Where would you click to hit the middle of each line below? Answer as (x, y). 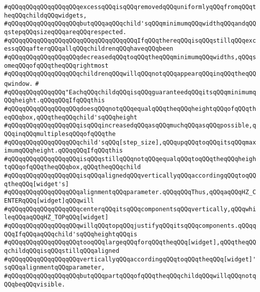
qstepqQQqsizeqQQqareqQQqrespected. (65, 32)
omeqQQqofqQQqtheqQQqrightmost (56, 65)
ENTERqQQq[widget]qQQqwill (49, 201)
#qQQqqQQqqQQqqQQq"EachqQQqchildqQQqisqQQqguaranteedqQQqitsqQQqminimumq (130, 92)
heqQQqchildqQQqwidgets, (46, 15)
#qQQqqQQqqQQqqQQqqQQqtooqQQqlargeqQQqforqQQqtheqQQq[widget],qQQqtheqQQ (130, 243)
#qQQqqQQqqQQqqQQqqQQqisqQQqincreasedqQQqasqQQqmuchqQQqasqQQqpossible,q (130, 126)
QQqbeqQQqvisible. (35, 284)
